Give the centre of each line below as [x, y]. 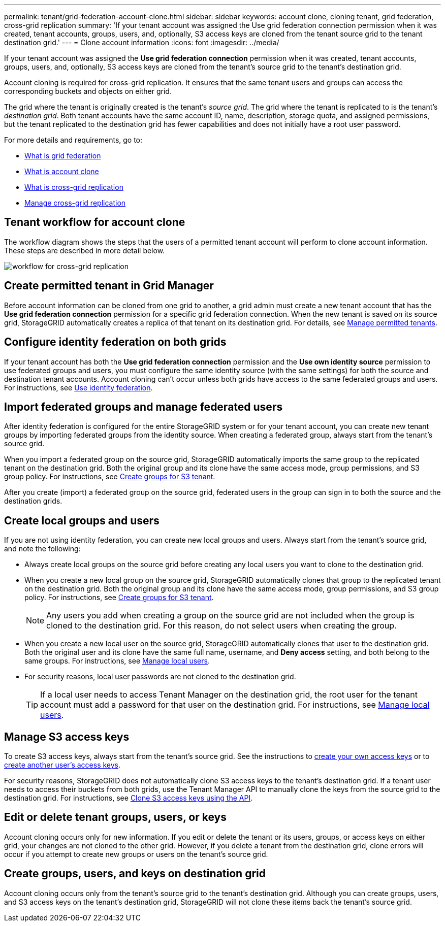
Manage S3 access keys [67, 737]
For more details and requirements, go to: [73, 140]
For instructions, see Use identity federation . [78, 387]
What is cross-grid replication [74, 187]
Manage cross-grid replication [75, 203]
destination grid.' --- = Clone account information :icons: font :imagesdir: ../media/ [142, 42]
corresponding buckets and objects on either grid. [88, 91]
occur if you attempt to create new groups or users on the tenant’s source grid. [136, 854]
